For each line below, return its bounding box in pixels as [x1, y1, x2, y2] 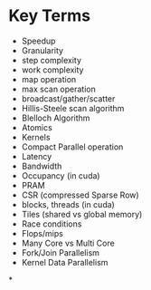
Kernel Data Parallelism [21, 256, 109, 267]
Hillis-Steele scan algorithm [21, 102, 125, 113]
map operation [21, 73, 77, 84]
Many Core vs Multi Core [21, 237, 115, 248]
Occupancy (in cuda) [21, 169, 100, 181]
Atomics [21, 121, 53, 132]
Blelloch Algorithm [21, 112, 90, 123]
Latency [21, 150, 52, 161]
